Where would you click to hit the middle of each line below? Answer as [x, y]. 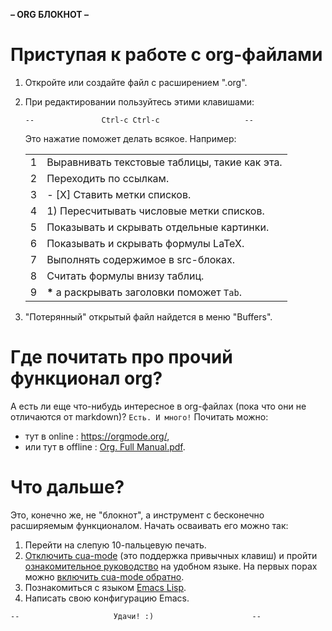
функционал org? [86, 378]
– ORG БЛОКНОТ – [50, 14]
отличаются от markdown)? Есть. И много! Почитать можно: [139, 416]
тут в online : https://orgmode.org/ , [97, 436]
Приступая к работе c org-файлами [166, 55]
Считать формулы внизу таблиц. [125, 276]
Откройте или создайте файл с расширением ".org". [136, 82]
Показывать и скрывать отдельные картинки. [158, 227]
